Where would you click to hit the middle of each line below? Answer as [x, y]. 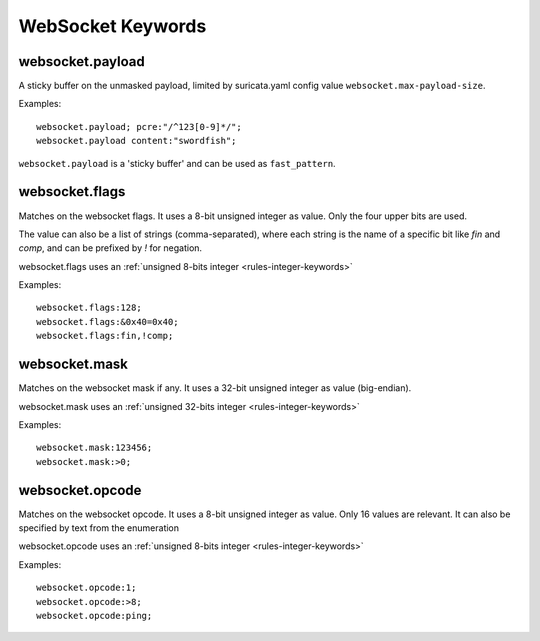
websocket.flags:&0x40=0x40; [107, 321]
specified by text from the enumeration [99, 528]
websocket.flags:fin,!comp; [105, 336]
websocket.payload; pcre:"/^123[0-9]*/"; [139, 126]
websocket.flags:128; [89, 308]
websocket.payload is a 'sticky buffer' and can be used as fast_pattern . [177, 163]
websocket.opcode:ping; [94, 615]
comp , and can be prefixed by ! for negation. [110, 248]
